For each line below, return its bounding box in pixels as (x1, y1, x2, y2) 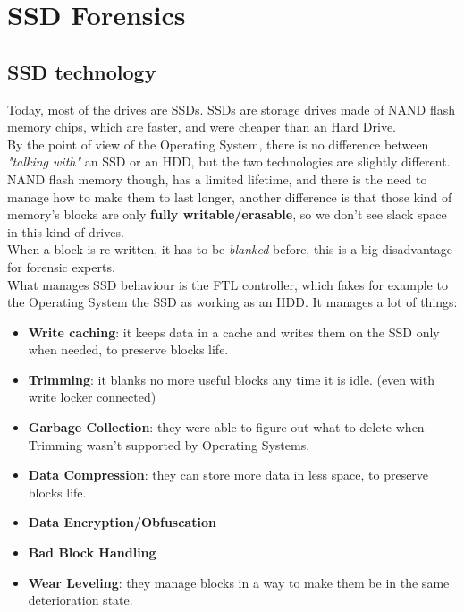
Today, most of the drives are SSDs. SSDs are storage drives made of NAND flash (7, 99, 456, 118)
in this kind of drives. (7, 222, 124, 241)
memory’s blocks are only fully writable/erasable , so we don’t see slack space (7, 205, 447, 224)
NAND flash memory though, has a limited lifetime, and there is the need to (7, 169, 427, 188)
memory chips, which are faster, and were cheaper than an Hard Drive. (7, 117, 396, 136)
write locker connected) (28, 387, 156, 406)
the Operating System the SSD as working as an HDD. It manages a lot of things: (7, 293, 458, 311)
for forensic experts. (7, 257, 115, 276)
